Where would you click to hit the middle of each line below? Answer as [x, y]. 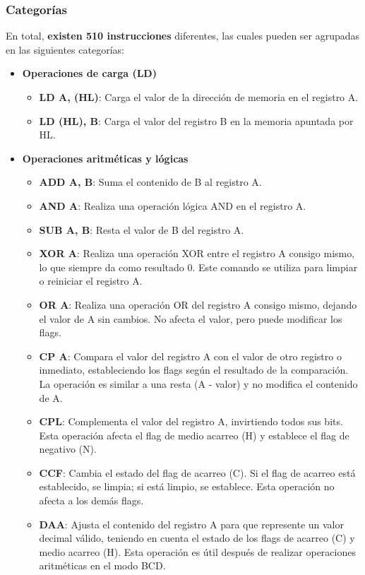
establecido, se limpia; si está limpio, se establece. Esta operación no [187, 486]
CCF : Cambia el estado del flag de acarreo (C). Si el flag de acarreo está [197, 472]
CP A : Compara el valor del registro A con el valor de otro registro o [190, 356]
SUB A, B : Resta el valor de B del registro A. [142, 229]
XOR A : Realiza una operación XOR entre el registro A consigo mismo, [197, 253]
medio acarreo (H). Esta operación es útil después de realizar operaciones [197, 551]
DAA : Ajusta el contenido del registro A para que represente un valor [192, 524]
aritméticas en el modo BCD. [102, 565]
